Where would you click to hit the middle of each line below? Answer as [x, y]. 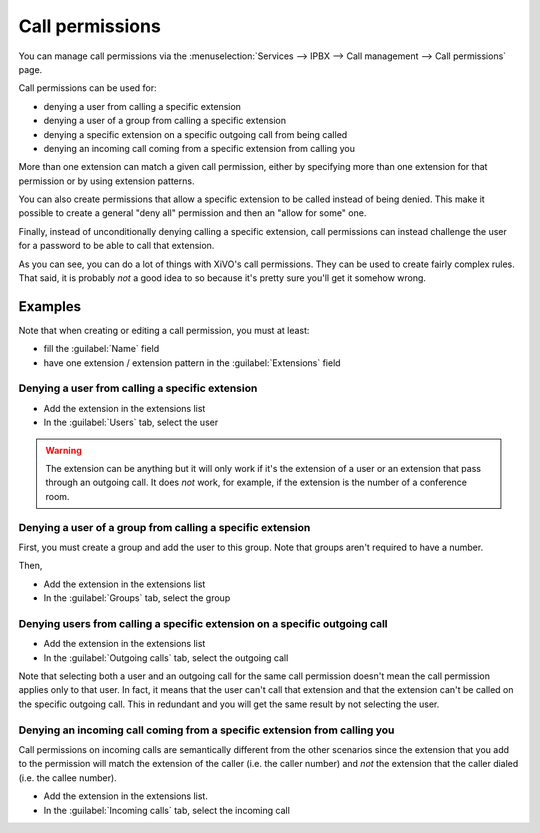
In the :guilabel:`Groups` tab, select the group [137, 598]
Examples [50, 306]
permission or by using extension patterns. [106, 181]
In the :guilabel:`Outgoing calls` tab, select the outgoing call [166, 657]
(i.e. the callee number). [67, 777]
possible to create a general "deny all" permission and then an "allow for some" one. [192, 213]
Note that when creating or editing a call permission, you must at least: [164, 330]
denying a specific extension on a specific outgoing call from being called [195, 134]
